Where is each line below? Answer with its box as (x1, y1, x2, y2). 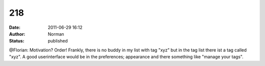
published (48, 38, 68, 44)
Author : (9, 31, 26, 37)
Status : (9, 38, 25, 44)
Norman (48, 31, 64, 37)
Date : (9, 24, 21, 30)
